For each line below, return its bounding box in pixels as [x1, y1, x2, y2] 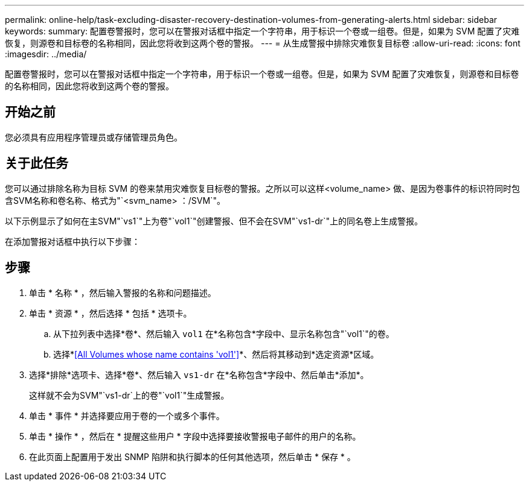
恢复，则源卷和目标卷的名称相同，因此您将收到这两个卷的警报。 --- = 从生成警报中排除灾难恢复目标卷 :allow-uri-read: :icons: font [5, 38, 521, 48]
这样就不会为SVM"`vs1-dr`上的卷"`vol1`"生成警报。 [29, 390, 229, 400]
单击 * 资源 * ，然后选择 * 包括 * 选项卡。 [29, 308, 192, 318]
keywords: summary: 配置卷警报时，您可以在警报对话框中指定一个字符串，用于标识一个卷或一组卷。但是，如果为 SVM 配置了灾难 [5, 26, 520, 36]
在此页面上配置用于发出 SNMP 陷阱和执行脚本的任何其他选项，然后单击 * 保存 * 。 [29, 451, 356, 462]
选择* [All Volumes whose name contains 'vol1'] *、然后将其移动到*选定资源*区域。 [53, 349, 379, 359]
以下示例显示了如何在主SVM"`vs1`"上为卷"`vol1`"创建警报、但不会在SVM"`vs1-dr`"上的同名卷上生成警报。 [5, 215, 423, 226]
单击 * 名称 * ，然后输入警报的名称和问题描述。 [29, 287, 216, 298]
